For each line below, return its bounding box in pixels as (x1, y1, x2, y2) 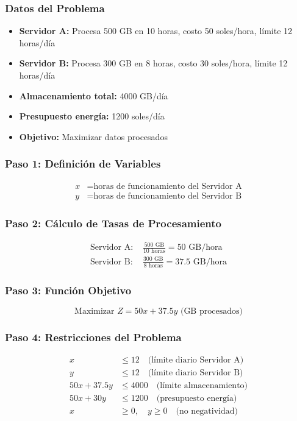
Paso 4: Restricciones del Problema (5, 329, 182, 344)
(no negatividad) (176, 407, 238, 416)
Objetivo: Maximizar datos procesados (19, 130, 168, 143)
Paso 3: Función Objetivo (5, 282, 132, 297)
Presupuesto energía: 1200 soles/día (19, 110, 165, 122)
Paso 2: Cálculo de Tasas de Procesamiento (5, 215, 221, 230)
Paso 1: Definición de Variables (5, 156, 161, 171)
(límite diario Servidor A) (148, 356, 244, 365)
